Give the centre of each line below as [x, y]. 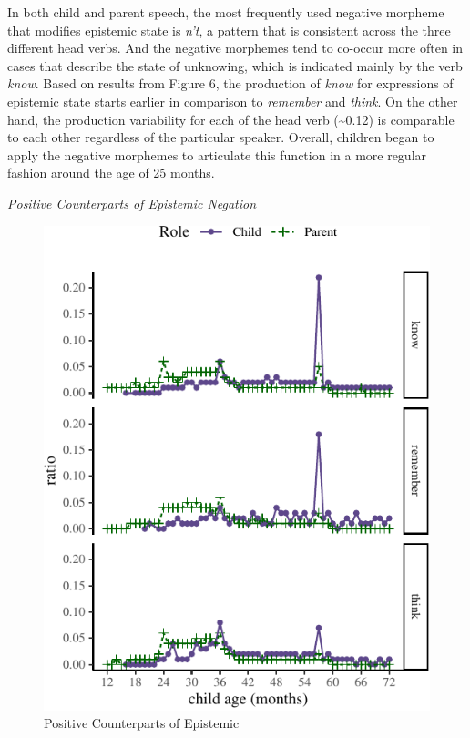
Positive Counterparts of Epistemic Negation [132, 203]
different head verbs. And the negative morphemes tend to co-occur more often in [235, 48]
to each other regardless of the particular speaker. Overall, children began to [221, 137]
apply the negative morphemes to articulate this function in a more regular [217, 154]
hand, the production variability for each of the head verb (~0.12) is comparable [231, 119]
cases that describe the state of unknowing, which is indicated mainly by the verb [235, 65]
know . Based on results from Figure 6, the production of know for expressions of [230, 83]
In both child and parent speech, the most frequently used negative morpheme [226, 12]
